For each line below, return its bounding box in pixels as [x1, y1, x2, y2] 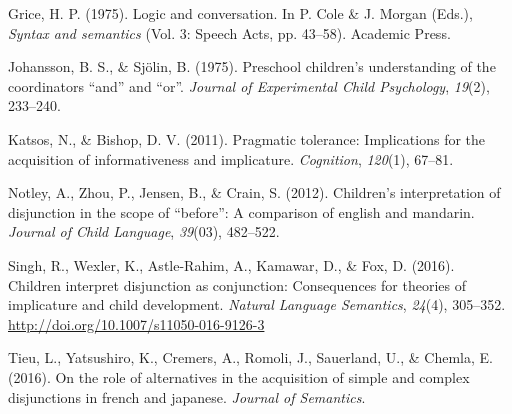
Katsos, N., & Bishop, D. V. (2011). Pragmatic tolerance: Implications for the [8, 128, 486, 149]
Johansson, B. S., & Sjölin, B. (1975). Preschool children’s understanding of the [8, 56, 496, 77]
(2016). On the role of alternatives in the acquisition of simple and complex [8, 366, 470, 387]
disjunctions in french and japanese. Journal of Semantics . [8, 386, 366, 407]
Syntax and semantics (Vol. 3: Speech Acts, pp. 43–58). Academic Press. [8, 22, 451, 43]
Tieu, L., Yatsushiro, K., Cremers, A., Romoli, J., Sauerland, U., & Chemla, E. [8, 347, 493, 368]
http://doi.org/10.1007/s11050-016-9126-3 [8, 313, 265, 334]
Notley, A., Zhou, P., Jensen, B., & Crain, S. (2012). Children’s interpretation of [8, 182, 501, 203]
